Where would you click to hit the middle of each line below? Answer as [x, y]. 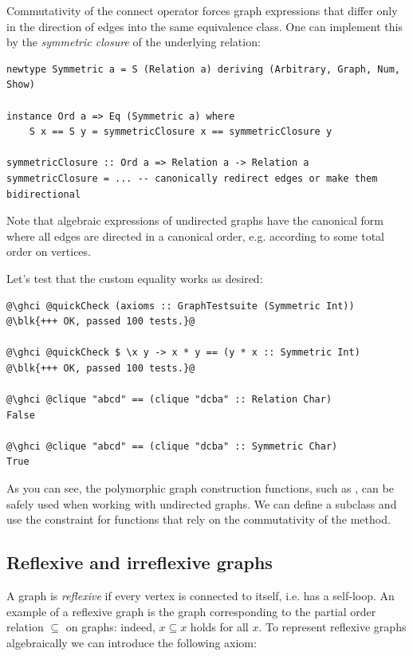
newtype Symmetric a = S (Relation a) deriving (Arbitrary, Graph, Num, [203, 69]
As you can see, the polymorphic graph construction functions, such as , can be [200, 488]
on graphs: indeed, [110, 627]
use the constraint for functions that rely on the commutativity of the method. [199, 519]
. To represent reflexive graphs [332, 627]
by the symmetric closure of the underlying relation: [134, 42]
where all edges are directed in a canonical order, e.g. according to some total [196, 236]
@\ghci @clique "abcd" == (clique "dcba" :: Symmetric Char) [172, 446]
